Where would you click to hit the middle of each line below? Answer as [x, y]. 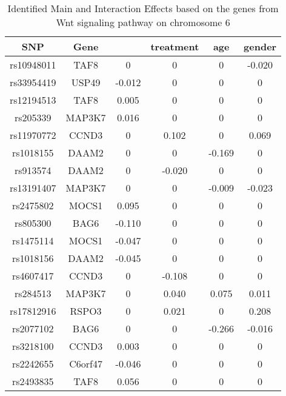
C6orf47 [86, 364]
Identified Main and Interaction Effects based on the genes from [143, 8]
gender [260, 46]
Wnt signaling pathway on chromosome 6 [143, 22]
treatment [175, 46]
